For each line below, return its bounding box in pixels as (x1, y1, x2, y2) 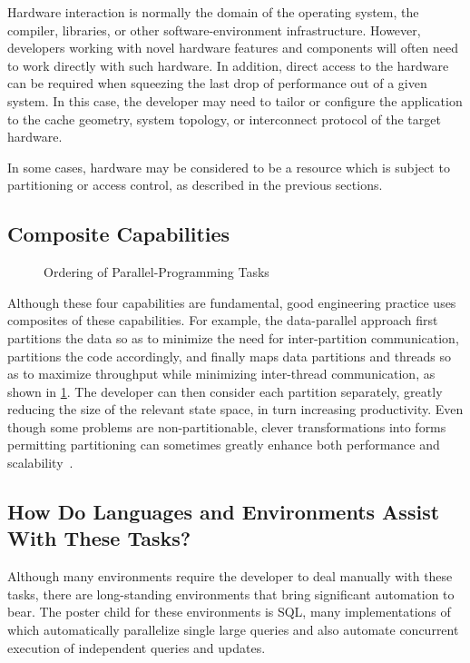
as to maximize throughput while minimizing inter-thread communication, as (7, 364, 436, 383)
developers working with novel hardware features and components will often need (7, 38, 459, 57)
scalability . (7, 453, 73, 472)
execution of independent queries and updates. (7, 638, 266, 657)
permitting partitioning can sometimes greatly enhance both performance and (7, 435, 440, 454)
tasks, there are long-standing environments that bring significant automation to (7, 584, 455, 603)
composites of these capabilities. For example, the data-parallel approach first (7, 311, 438, 330)
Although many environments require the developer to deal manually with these (7, 567, 453, 586)
